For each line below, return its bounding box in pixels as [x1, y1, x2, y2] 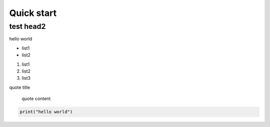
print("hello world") [19, 109, 73, 115]
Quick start [9, 7, 57, 18]
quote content [21, 96, 51, 102]
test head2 [9, 22, 46, 31]
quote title [9, 84, 30, 90]
